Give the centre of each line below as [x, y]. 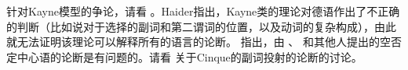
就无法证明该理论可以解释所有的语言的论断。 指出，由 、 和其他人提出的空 [199, 42]
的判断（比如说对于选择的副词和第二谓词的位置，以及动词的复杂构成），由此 [201, 26]
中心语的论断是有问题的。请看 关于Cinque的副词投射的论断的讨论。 [189, 56]
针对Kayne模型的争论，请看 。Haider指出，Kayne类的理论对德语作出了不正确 [203, 11]
